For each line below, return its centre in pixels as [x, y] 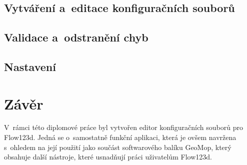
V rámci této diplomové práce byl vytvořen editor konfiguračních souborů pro [123, 127]
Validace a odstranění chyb [76, 37]
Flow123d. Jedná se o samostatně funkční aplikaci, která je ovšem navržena [120, 137]
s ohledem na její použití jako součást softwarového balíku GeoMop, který [118, 147]
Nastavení [30, 66]
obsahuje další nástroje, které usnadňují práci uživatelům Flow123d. [108, 157]
